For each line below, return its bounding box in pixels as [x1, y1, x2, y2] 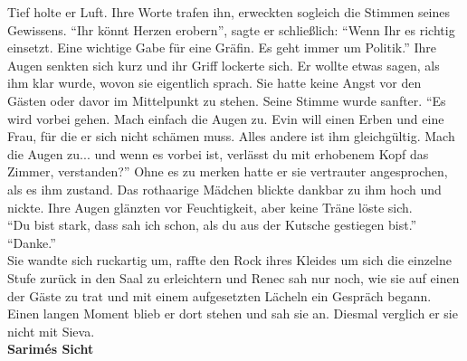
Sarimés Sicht [7, 339, 94, 358]
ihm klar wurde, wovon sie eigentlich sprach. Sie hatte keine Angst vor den [7, 73, 422, 92]
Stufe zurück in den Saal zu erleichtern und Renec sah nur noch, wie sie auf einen [7, 268, 460, 287]
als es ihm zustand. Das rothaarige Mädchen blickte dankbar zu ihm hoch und [7, 179, 442, 198]
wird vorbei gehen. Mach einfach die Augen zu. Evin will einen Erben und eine [7, 109, 444, 128]
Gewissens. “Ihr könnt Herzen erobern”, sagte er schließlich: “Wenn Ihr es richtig [7, 20, 455, 39]
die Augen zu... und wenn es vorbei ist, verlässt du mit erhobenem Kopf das [7, 144, 429, 163]
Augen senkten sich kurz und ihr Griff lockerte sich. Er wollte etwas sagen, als [7, 55, 440, 74]
